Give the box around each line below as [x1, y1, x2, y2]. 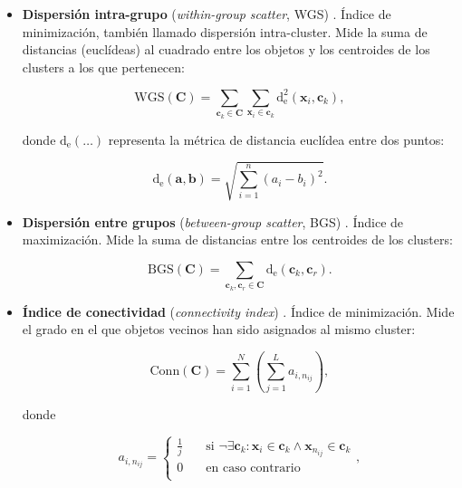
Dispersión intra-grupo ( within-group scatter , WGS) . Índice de [22, 5, 391, 23]
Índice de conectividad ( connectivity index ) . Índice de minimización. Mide [22, 301, 455, 321]
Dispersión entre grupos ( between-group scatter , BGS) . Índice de [22, 212, 404, 231]
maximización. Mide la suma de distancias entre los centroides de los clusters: [22, 230, 453, 249]
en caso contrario [206, 462, 301, 475]
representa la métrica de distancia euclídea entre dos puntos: [108, 129, 445, 148]
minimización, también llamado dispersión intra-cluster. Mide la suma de [22, 22, 428, 41]
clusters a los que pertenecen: [22, 57, 185, 76]
